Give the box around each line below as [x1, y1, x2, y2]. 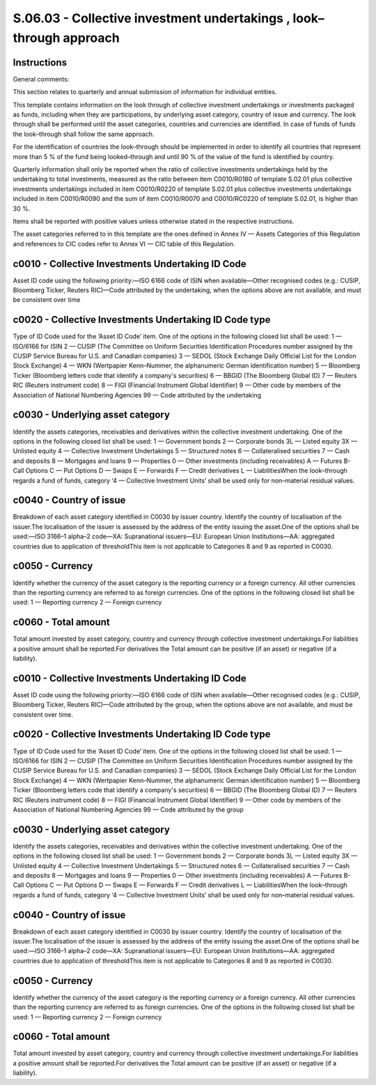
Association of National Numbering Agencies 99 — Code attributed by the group [13, 805, 244, 814]
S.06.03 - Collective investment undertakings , [13, 10, 290, 26]
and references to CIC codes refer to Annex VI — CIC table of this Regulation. [13, 239, 235, 248]
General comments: [13, 75, 70, 83]
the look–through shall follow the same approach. [13, 130, 155, 138]
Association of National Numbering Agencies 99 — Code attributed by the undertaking [13, 390, 261, 399]
